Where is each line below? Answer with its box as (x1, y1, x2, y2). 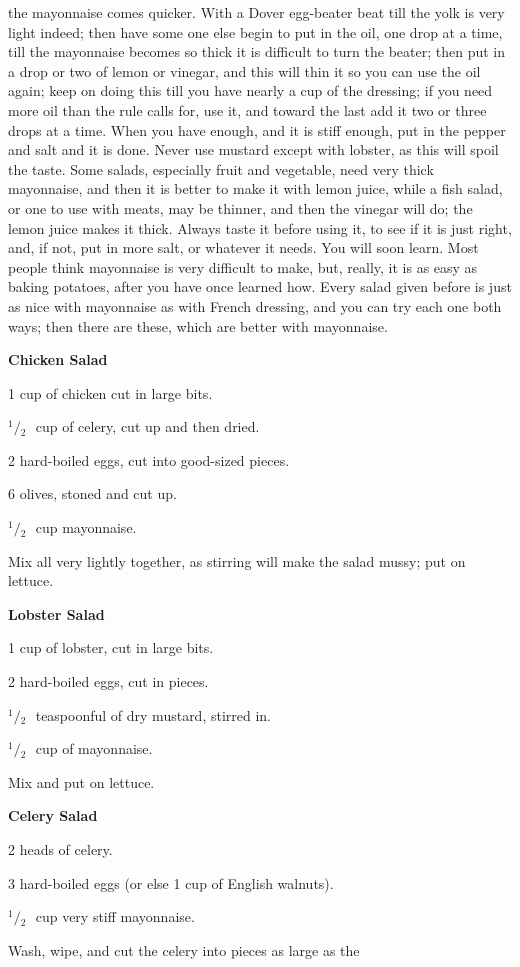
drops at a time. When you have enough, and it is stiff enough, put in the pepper (8, 119, 506, 140)
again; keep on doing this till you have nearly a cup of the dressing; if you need (8, 80, 493, 101)
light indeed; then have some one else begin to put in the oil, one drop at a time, (8, 21, 503, 42)
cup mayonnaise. (35, 517, 137, 538)
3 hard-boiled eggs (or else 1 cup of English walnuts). (8, 872, 334, 893)
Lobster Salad (8, 603, 105, 624)
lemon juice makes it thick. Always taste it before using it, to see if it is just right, (8, 217, 512, 238)
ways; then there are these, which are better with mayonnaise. (8, 315, 388, 336)
